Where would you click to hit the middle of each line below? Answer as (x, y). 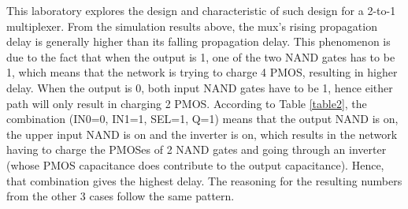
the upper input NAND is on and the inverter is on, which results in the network (202, 134)
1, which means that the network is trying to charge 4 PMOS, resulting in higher (202, 72)
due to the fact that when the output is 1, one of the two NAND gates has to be (201, 56)
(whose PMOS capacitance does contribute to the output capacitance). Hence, (195, 164)
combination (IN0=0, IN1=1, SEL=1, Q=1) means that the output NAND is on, (202, 119)
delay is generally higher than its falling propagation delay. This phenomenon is (198, 41)
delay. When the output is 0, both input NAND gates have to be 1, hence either (200, 87)
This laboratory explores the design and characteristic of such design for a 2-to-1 (201, 10)
